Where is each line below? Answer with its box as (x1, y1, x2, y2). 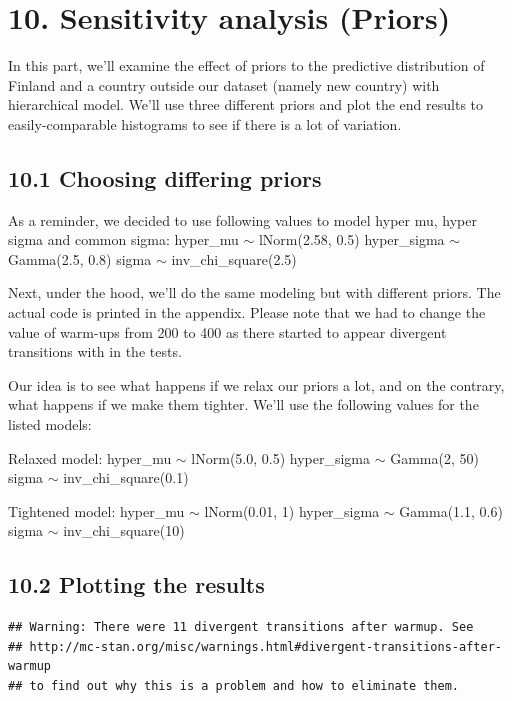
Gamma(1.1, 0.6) (399, 500, 503, 521)
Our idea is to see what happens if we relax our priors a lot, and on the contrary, (8, 374, 505, 395)
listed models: (8, 414, 92, 435)
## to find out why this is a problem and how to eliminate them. (8, 679, 460, 693)
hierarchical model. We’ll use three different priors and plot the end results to (8, 94, 484, 115)
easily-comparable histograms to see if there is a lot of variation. (8, 113, 402, 134)
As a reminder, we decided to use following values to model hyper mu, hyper (8, 209, 477, 230)
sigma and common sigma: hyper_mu (8, 229, 239, 250)
